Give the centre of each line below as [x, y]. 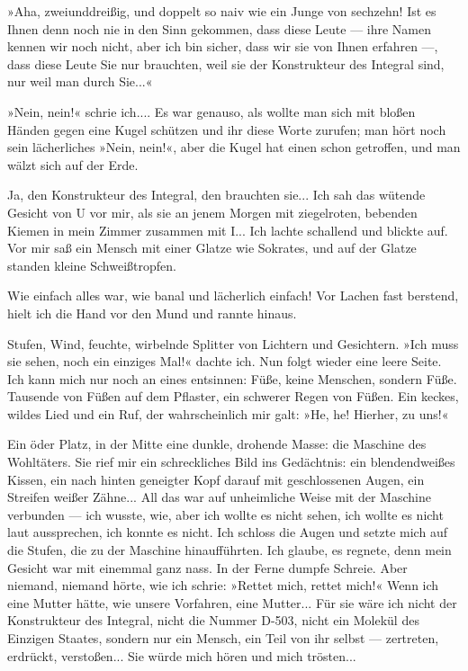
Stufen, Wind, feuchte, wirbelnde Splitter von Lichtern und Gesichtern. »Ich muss [233, 343]
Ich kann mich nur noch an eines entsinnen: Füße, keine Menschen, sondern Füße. [232, 378]
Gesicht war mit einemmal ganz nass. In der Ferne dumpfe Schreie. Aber [207, 567]
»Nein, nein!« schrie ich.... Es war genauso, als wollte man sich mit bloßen [211, 111]
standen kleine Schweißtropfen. [92, 265]
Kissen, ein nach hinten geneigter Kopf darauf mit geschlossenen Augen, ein [216, 479]
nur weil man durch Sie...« [80, 81]
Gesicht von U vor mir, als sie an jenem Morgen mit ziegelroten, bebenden [212, 212]
